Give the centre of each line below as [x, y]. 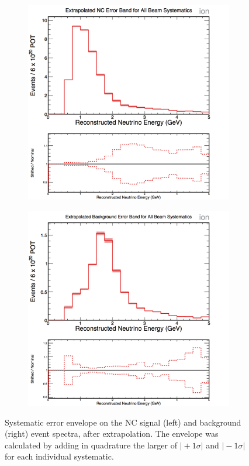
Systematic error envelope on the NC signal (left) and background [123, 422]
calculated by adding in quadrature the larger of [91, 445]
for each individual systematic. [59, 456]
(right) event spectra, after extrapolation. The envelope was [112, 434]
